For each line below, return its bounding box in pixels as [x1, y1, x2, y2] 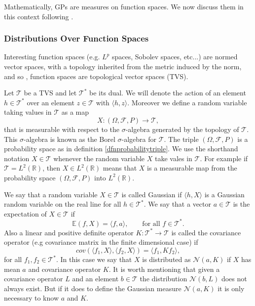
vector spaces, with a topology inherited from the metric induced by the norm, [4, 61, 242, 71]
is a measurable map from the [147, 163, 237, 173]
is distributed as [142, 254, 191, 264]
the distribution [140, 273, 187, 284]
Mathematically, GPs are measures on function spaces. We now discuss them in [4, 1, 244, 11]
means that [103, 163, 137, 173]
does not [221, 273, 247, 284]
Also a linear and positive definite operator [4, 227, 134, 237]
